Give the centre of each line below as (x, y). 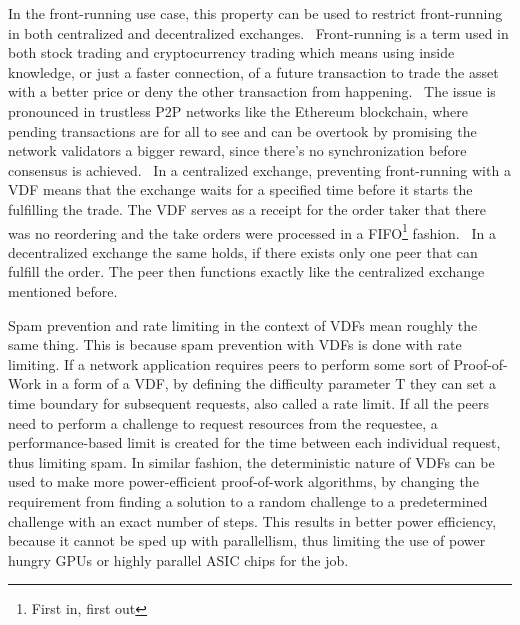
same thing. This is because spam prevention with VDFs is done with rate (235, 344)
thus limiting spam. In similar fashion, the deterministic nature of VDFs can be (251, 461)
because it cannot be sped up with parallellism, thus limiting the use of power (247, 540)
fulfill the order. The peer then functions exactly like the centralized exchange (246, 271)
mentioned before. (63, 290)
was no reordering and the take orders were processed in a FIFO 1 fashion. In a (252, 231)
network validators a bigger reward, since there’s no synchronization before (237, 150)
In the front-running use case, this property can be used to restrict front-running (255, 13)
